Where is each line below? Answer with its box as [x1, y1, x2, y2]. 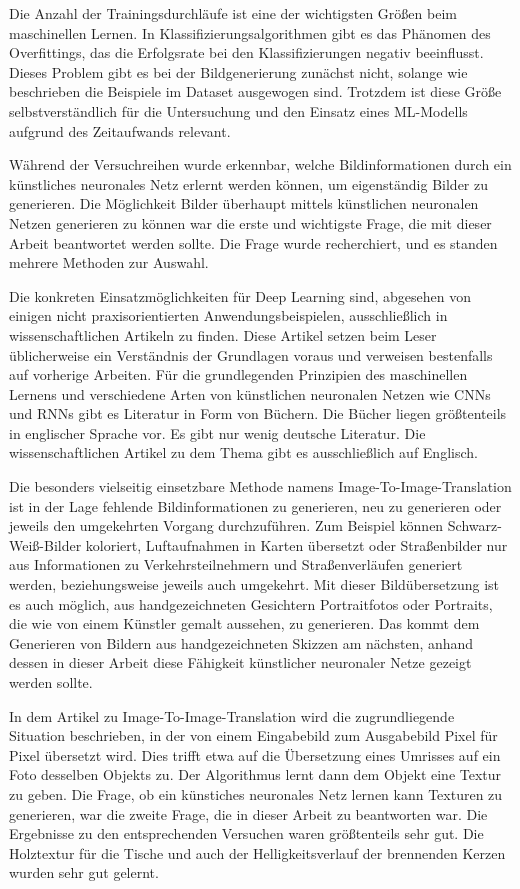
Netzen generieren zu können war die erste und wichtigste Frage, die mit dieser [9, 212, 492, 233]
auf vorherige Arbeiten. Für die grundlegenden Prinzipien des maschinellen [9, 364, 468, 385]
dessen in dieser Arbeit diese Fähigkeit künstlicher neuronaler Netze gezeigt [9, 652, 472, 673]
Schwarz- [447, 515, 502, 536]
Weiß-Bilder [9, 534, 82, 555]
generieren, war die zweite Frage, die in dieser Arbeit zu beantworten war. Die [9, 803, 488, 824]
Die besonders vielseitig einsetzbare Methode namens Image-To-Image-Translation [9, 476, 512, 497]
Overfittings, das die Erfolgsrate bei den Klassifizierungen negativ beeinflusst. [9, 42, 484, 63]
